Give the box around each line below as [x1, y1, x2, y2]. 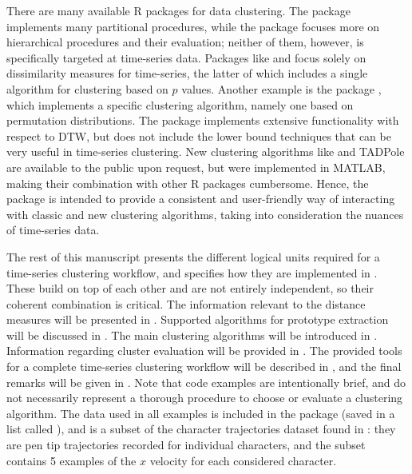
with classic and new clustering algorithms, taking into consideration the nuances [6, 205, 404, 222]
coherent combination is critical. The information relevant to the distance [6, 295, 366, 312]
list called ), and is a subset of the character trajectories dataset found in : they [6, 420, 396, 437]
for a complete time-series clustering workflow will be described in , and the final [6, 358, 402, 375]
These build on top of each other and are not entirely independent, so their [6, 280, 374, 297]
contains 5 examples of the [6, 452, 137, 468]
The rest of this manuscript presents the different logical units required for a [6, 248, 380, 265]
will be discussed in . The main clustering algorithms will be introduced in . [6, 326, 378, 343]
